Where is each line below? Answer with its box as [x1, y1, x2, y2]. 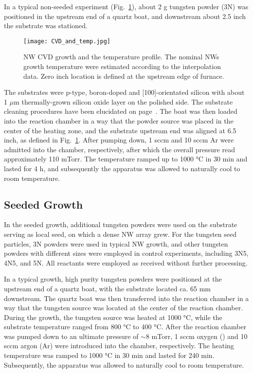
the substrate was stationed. [4, 20, 88, 31]
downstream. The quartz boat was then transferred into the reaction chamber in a [4, 293, 249, 303]
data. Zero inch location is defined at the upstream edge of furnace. [23, 71, 224, 81]
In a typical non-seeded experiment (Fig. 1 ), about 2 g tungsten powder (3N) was [4, 1, 249, 11]
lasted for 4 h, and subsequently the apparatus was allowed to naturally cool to [4, 163, 240, 173]
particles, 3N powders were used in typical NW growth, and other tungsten [4, 238, 228, 249]
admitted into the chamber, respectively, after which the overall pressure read [4, 144, 235, 154]
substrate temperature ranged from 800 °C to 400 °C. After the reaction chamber [4, 321, 247, 332]
